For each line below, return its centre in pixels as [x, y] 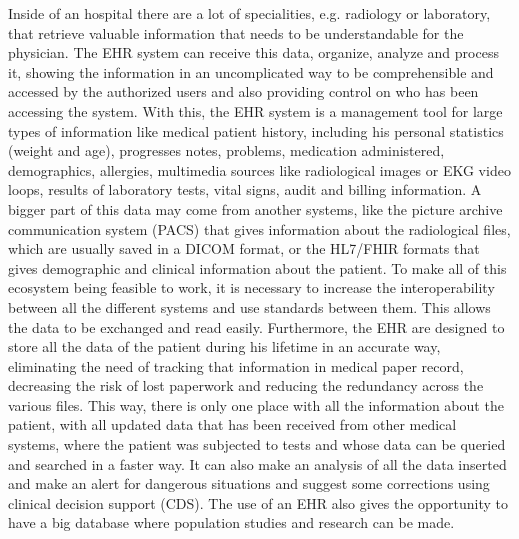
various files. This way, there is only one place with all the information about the [256, 404]
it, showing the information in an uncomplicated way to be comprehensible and [251, 71]
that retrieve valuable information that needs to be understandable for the [236, 32]
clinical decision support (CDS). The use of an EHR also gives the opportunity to [258, 502]
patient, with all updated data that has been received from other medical [232, 424]
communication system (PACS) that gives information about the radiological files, [259, 228]
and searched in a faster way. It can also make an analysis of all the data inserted [257, 463]
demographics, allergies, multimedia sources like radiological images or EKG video [259, 169]
